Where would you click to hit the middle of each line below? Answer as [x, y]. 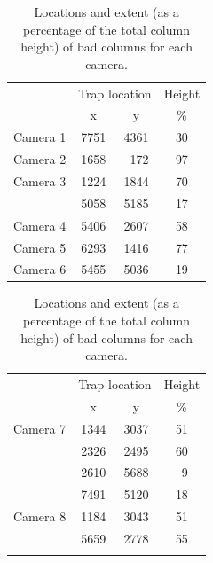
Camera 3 [40, 181]
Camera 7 [40, 428]
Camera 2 [40, 159]
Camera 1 [40, 137]
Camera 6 [40, 269]
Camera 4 [40, 225]
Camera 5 [40, 247]
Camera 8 [40, 516]
